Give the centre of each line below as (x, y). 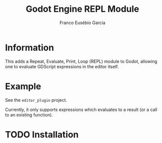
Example (23, 86)
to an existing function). (29, 114)
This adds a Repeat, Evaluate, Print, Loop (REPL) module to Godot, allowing (81, 61)
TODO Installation (42, 134)
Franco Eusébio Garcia (82, 23)
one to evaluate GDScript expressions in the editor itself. (62, 66)
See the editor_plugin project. (36, 100)
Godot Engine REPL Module (82, 9)
